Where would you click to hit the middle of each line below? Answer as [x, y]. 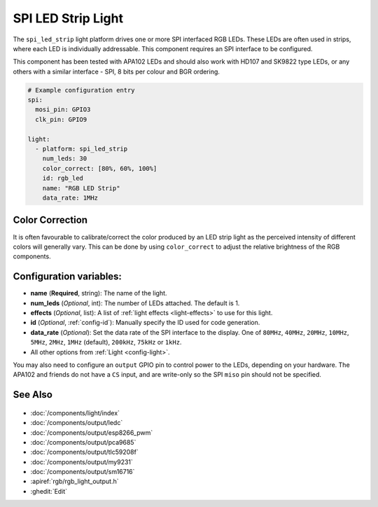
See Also [33, 395]
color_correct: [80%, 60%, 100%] [100, 168]
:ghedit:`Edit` [49, 491]
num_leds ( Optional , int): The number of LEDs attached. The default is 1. [135, 303]
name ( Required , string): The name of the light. [99, 293]
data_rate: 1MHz [70, 198]
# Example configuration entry [82, 90]
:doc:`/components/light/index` [75, 412]
